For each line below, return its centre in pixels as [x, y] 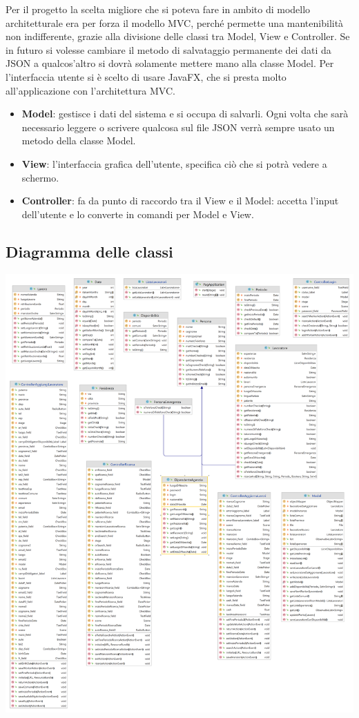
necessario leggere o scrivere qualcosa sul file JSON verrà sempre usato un [178, 127]
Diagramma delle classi [89, 251]
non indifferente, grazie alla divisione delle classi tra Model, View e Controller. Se [178, 36]
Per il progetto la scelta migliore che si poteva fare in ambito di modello [158, 9]
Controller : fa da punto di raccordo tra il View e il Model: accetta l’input [180, 201]
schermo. [40, 177]
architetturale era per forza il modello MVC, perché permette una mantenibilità [175, 22]
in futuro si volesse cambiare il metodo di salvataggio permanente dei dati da [168, 49]
